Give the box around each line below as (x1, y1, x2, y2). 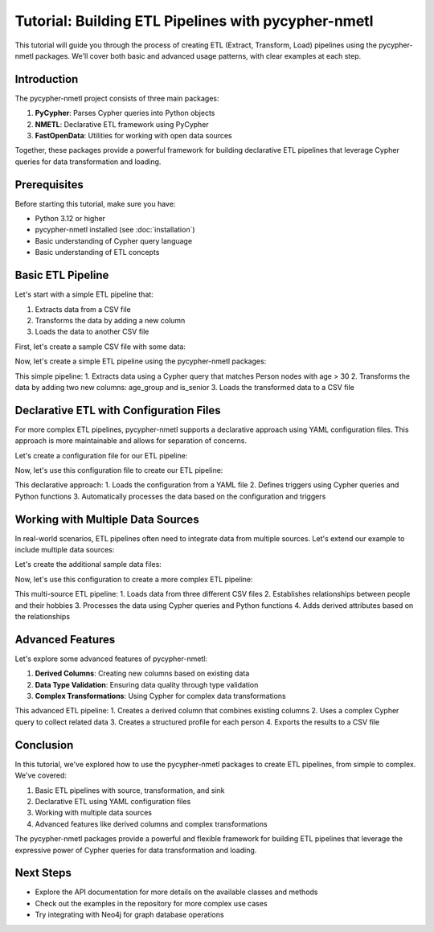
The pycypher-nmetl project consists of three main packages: (14, 93, 220, 103)
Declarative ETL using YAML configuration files (35, 796, 191, 806)
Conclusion (14, 738, 74, 752)
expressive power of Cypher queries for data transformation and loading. (14, 845, 257, 855)
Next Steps (14, 866, 72, 880)
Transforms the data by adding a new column (35, 315, 186, 325)
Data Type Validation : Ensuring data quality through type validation (35, 679, 259, 689)
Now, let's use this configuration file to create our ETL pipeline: (14, 465, 223, 474)
